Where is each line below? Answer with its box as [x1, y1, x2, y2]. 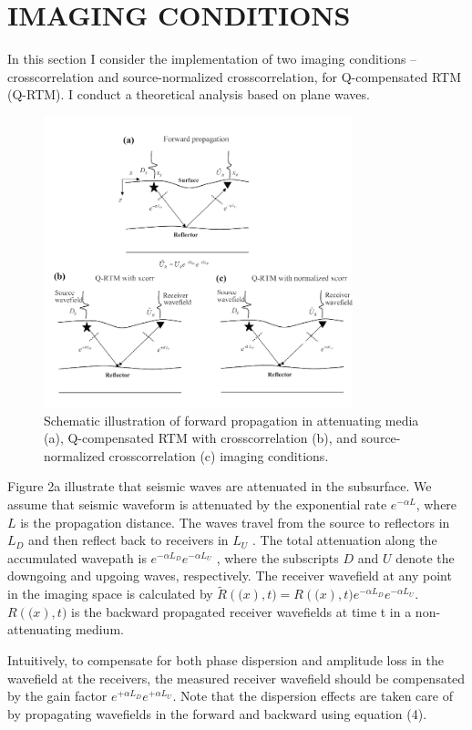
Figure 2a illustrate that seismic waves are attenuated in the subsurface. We [7, 477, 432, 496]
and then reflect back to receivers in [28, 530, 229, 550]
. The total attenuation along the [251, 530, 437, 550]
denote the [395, 548, 455, 567]
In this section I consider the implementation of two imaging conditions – [7, 49, 417, 68]
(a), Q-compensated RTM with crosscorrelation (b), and [44, 428, 357, 447]
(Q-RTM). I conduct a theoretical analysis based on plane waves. [7, 85, 370, 104]
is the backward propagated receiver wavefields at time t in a [70, 601, 412, 621]
